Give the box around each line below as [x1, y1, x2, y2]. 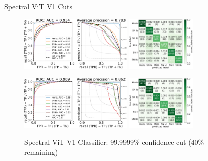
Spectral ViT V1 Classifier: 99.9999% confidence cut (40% [24, 137, 204, 147]
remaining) [24, 146, 58, 157]
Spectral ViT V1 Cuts [4, 1, 73, 11]
